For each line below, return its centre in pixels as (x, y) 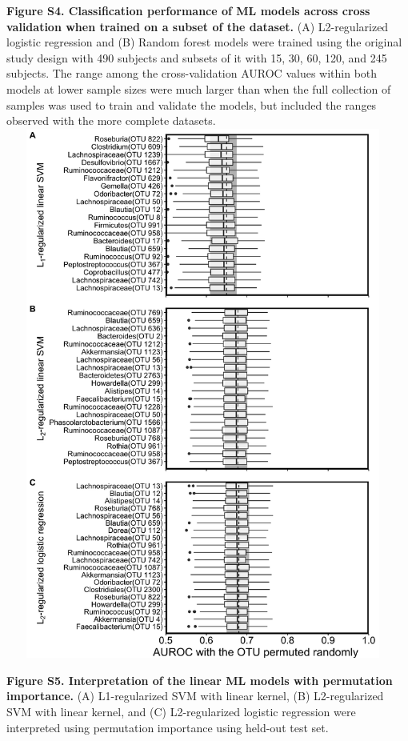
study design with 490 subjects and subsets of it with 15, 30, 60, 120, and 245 (197, 57)
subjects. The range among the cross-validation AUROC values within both (192, 73)
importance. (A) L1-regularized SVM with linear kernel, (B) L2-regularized (195, 696)
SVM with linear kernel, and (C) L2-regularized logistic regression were (181, 711)
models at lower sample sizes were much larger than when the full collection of (199, 88)
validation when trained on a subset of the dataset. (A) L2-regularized (198, 26)
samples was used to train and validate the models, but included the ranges (192, 104)
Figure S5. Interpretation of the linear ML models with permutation (200, 680)
